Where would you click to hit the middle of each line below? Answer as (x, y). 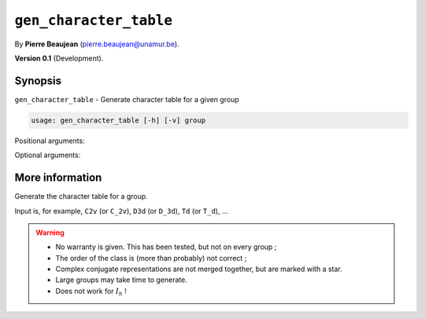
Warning (50, 233)
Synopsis (38, 81)
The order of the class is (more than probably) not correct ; (151, 258)
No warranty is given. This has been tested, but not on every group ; (166, 247)
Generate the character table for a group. (81, 196)
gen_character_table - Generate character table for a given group (127, 99)
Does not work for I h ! (91, 292)
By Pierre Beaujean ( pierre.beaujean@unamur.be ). (97, 44)
